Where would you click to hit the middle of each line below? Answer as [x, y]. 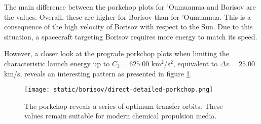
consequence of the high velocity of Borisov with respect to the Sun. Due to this [128, 27]
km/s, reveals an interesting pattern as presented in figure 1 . [98, 73]
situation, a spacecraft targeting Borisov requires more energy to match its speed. [131, 36]
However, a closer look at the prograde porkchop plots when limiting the [117, 53]
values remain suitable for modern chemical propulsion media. [121, 116]
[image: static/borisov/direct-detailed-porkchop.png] [119, 90]
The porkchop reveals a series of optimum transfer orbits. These [124, 106]
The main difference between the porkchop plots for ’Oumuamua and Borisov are [130, 7]
